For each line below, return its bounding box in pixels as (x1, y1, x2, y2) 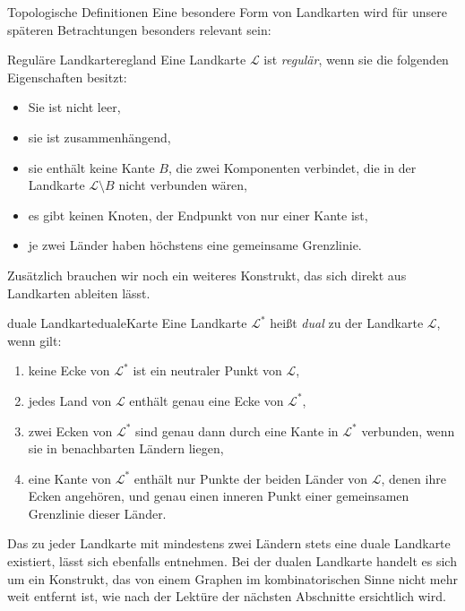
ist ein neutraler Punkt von (133, 361, 282, 380)
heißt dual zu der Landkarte (270, 314, 424, 332)
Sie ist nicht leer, (28, 98, 121, 116)
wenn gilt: (7, 331, 62, 349)
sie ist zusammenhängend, (28, 127, 171, 146)
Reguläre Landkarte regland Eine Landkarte (7, 50, 246, 69)
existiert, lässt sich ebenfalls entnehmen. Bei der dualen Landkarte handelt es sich (7, 552, 457, 571)
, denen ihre (381, 469, 446, 487)
